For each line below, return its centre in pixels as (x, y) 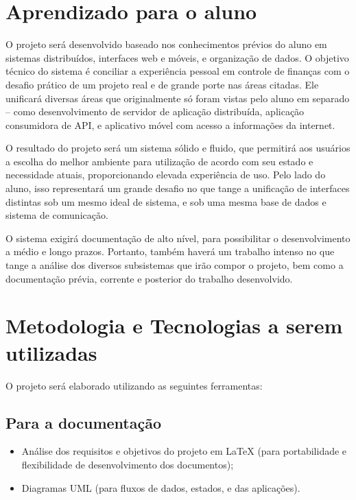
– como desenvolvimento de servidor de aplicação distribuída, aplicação (155, 111)
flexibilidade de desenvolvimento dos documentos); (128, 464)
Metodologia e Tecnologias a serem (174, 325)
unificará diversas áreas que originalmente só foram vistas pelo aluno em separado (178, 98)
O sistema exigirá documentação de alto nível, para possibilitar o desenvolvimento (178, 238)
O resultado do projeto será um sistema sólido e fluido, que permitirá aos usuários (178, 148)
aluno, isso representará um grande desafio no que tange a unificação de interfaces (178, 188)
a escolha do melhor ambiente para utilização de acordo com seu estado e (159, 161)
